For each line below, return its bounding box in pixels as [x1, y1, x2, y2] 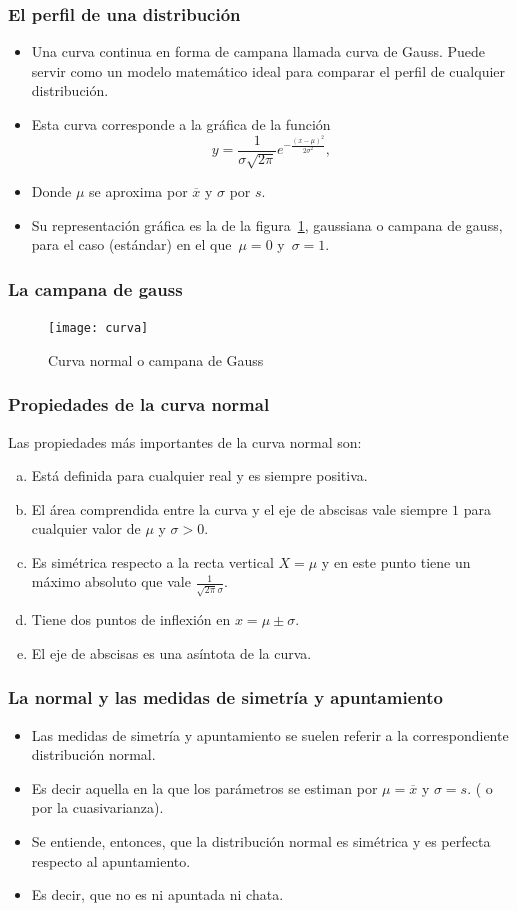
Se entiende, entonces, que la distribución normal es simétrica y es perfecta [31, 830, 491, 851]
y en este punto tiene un [321, 551, 471, 572]
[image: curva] [48, 321, 149, 336]
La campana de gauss [8, 276, 183, 301]
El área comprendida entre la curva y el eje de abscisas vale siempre [31, 498, 448, 519]
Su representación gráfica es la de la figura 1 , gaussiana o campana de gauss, [31, 214, 503, 235]
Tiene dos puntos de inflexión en [31, 609, 231, 630]
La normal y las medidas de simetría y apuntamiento [8, 685, 443, 710]
